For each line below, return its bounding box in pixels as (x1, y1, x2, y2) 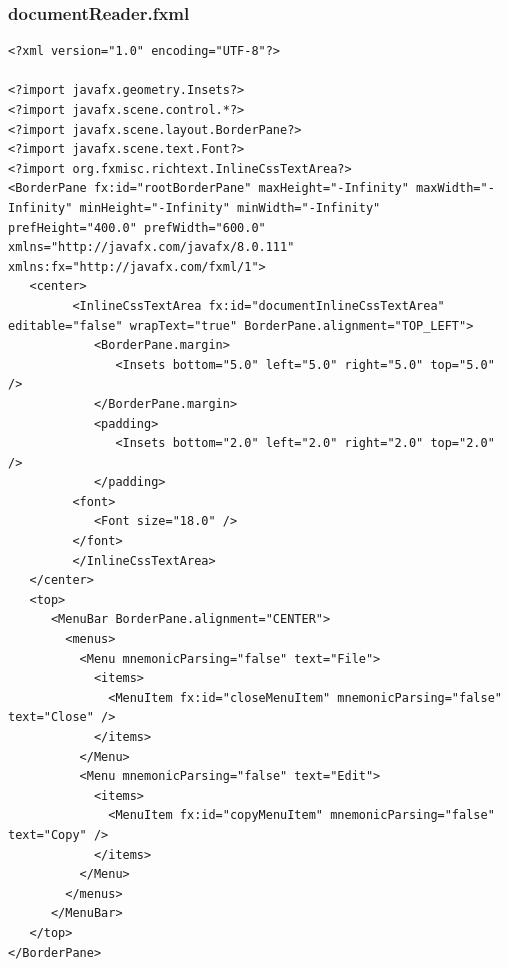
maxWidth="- (416, 181, 495, 196)
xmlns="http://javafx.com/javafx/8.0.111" (8, 240, 295, 255)
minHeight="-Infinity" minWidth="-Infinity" (79, 200, 381, 215)
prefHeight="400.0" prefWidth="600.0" (8, 220, 266, 235)
